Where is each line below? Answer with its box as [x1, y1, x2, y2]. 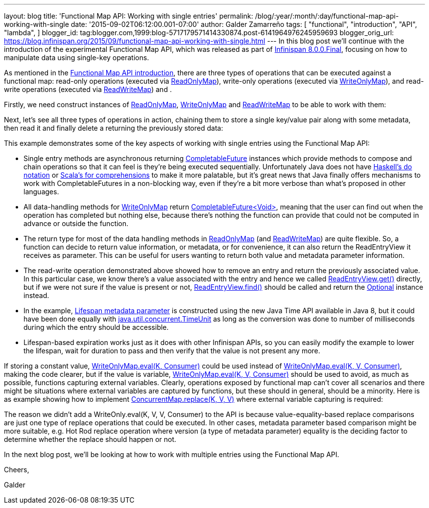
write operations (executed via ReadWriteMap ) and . [4, 85, 172, 93]
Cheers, [4, 465, 29, 474]
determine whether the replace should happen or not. [4, 435, 176, 443]
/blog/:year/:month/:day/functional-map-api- [255, 12, 399, 20]
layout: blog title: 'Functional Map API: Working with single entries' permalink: [4, 12, 253, 20]
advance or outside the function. [24, 219, 129, 228]
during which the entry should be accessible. [24, 323, 169, 331]
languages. [24, 187, 59, 196]
